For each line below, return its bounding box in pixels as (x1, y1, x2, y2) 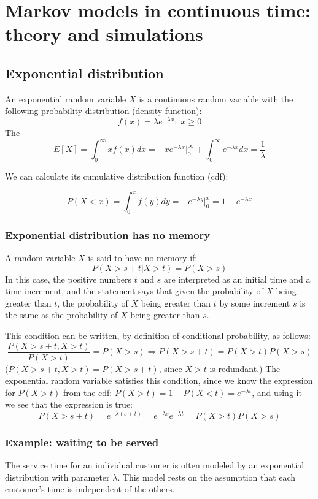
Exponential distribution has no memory (5, 227, 211, 242)
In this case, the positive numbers (5, 272, 132, 285)
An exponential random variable (5, 92, 126, 105)
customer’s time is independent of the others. (5, 482, 175, 495)
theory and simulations (5, 21, 203, 47)
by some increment (219, 296, 290, 309)
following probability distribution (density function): (5, 104, 202, 117)
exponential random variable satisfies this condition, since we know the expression (5, 374, 313, 387)
